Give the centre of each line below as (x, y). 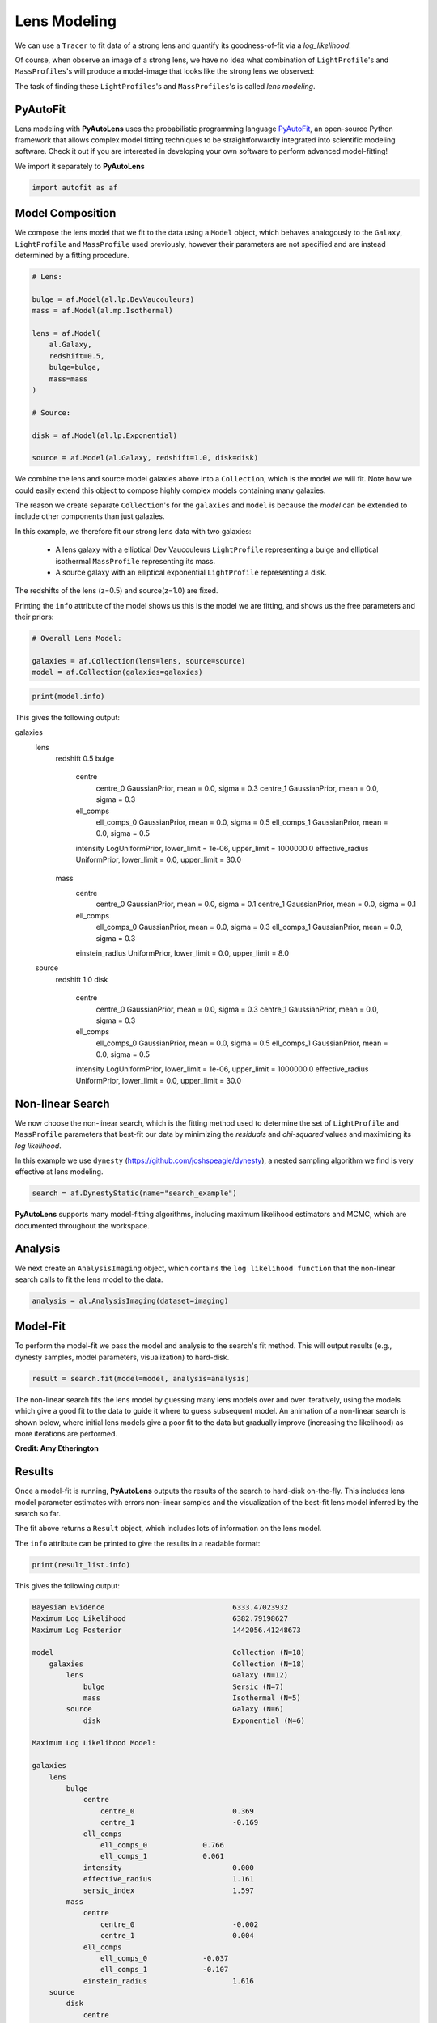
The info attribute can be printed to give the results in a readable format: (138, 1543)
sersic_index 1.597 (168, 1890)
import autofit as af (75, 187)
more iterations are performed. (66, 1433)
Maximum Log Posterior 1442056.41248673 (166, 1630)
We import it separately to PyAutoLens (80, 166)
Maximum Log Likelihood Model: (94, 1743)
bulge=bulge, (75, 367)
